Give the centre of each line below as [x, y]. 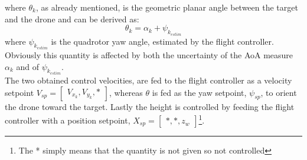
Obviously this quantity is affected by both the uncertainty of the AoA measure [149, 55]
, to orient [279, 92]
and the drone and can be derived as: [72, 19]
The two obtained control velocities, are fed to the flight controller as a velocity [148, 80]
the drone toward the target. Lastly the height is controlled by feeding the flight [150, 106]
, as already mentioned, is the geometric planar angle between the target [167, 7]
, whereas [126, 92]
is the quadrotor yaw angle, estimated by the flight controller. [162, 41]
